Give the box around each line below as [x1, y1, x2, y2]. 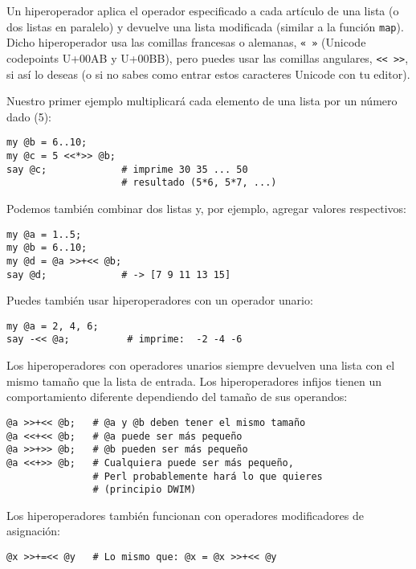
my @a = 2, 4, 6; [6, 320, 99, 332]
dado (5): [6, 108, 52, 125]
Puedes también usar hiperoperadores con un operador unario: [6, 292, 313, 309]
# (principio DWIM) [92, 484, 197, 496]
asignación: [6, 522, 60, 539]
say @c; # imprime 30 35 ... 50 [6, 163, 248, 175]
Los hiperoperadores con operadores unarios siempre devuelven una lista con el [6, 357, 395, 374]
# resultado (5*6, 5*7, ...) [121, 177, 277, 189]
